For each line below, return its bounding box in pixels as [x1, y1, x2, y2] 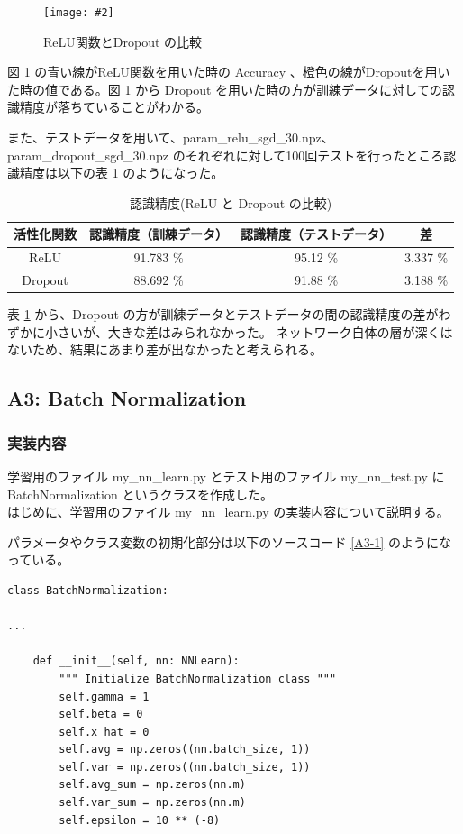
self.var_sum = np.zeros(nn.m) [59, 796, 246, 810]
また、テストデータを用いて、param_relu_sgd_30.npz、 [7, 128, 334, 147]
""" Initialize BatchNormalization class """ [59, 672, 337, 685]
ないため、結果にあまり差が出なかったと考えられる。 [7, 340, 322, 359]
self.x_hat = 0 [59, 725, 150, 738]
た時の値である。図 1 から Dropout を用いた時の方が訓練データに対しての [7, 79, 442, 98]
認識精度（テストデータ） [241, 225, 392, 243]
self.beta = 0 [59, 708, 143, 721]
